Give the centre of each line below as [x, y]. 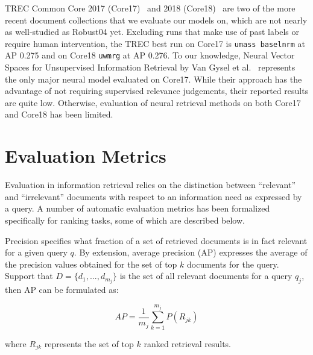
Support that [29, 276]
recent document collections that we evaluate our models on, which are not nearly [156, 20]
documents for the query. [233, 264]
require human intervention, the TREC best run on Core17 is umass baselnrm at [155, 43]
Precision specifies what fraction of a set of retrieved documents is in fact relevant [156, 240]
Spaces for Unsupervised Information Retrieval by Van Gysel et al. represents [150, 67]
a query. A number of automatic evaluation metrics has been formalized [138, 208]
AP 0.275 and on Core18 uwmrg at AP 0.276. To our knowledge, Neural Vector [150, 55]
